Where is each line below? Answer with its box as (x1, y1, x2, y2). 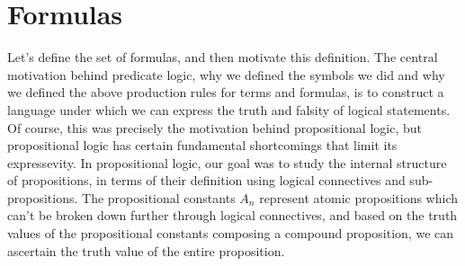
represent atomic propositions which (259, 188, 459, 207)
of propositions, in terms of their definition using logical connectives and (7, 171, 406, 190)
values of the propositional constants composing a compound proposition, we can (7, 224, 454, 243)
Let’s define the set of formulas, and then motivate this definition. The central (7, 48, 438, 66)
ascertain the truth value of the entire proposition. (7, 241, 285, 260)
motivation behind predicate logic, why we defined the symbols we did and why (7, 65, 445, 84)
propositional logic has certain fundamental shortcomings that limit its (7, 136, 398, 155)
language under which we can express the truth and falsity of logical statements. (7, 100, 451, 119)
